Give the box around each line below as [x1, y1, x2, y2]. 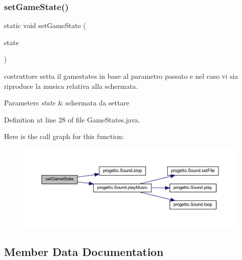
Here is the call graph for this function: [4, 131, 124, 142]
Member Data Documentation [4, 243, 164, 259]
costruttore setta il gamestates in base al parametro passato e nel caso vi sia [4, 71, 238, 81]
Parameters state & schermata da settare [4, 97, 130, 108]
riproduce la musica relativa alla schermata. [4, 80, 138, 91]
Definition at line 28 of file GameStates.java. [4, 114, 140, 124]
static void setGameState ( [4, 20, 86, 31]
